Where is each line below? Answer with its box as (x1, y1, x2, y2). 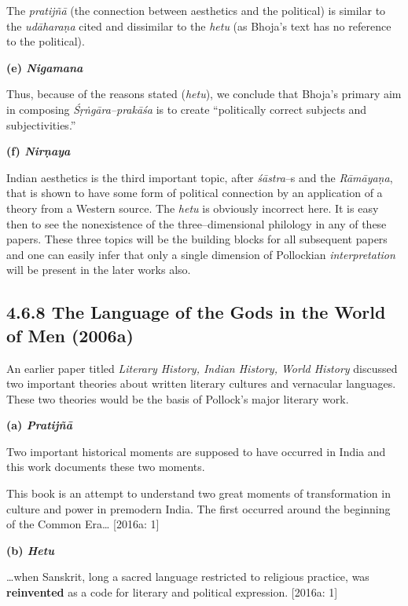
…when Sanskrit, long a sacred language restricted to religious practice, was (6, 568, 369, 585)
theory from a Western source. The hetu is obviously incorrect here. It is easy (6, 199, 379, 216)
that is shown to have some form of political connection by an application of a (6, 184, 383, 201)
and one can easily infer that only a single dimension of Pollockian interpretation (6, 246, 395, 262)
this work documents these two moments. (6, 458, 205, 475)
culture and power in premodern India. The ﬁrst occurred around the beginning (6, 500, 391, 517)
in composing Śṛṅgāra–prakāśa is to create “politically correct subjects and (6, 100, 367, 117)
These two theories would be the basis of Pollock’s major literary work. (6, 390, 349, 407)
